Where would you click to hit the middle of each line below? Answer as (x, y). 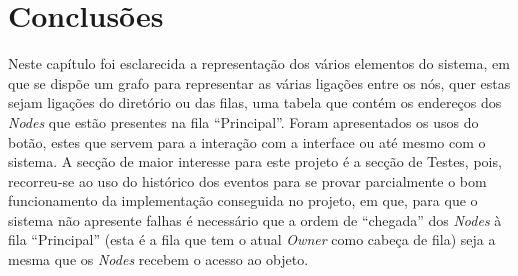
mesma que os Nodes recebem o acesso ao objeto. (158, 259)
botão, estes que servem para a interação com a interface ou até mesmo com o (247, 141)
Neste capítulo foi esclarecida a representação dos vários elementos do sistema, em (259, 63)
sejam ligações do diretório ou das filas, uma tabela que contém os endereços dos (255, 102)
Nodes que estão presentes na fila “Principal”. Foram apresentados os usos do (243, 121)
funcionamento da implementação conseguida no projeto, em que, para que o (243, 200)
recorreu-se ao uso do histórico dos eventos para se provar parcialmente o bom (247, 180)
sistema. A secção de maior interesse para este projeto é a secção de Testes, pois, (255, 161)
